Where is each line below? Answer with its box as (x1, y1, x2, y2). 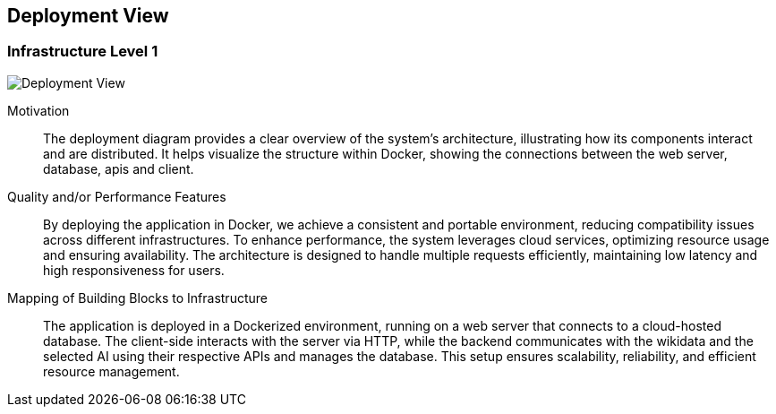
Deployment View (7, 4, 169, 27)
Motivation (7, 102, 70, 118)
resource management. (43, 363, 180, 379)
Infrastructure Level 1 (7, 42, 158, 61)
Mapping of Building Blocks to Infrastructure (7, 289, 268, 306)
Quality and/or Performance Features (7, 188, 226, 204)
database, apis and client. (43, 160, 194, 177)
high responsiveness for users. (43, 262, 225, 278)
